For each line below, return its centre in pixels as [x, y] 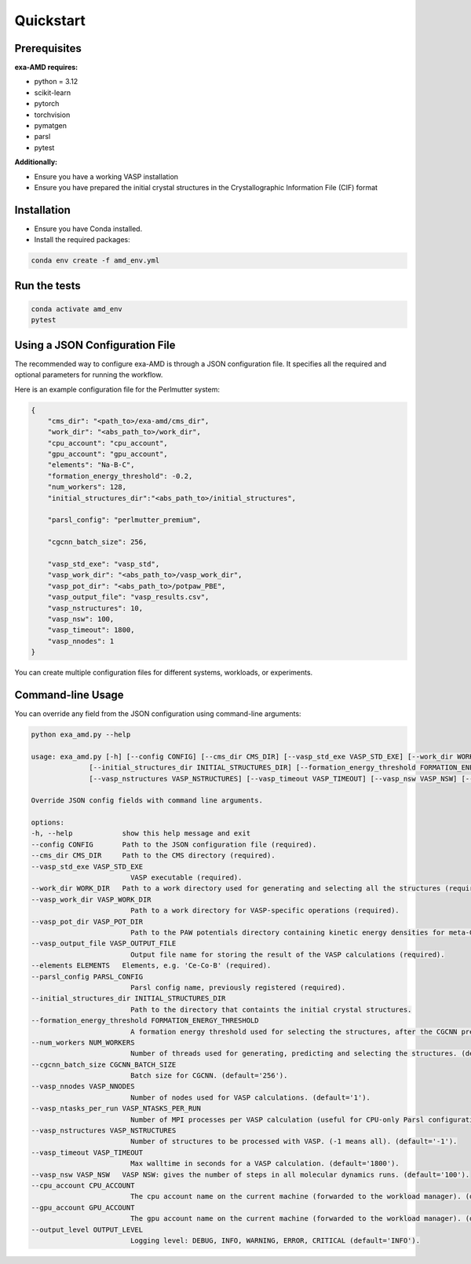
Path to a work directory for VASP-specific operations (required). [265, 911]
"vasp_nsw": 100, [81, 619]
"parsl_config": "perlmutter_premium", [124, 520]
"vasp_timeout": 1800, [91, 630]
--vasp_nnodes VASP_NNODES [83, 1086]
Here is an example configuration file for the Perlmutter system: [117, 389]
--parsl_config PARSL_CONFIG [87, 976]
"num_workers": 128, [87, 487]
